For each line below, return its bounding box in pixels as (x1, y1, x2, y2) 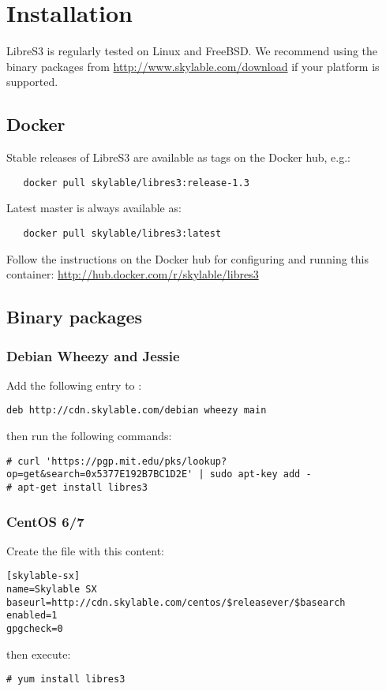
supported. (6, 73, 58, 90)
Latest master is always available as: (6, 200, 182, 216)
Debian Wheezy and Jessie (6, 345, 180, 365)
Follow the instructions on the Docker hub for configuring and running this (6, 250, 369, 267)
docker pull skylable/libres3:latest (23, 227, 222, 239)
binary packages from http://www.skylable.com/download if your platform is (6, 58, 380, 74)
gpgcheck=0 (6, 623, 63, 635)
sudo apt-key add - (209, 469, 312, 480)
